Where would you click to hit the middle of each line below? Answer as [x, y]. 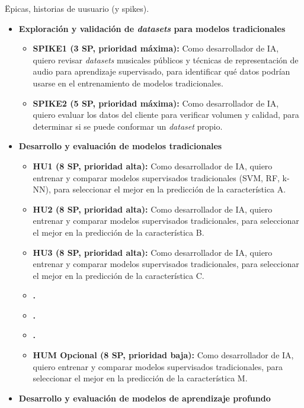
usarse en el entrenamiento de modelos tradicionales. [128, 83]
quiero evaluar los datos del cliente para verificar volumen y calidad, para [166, 115]
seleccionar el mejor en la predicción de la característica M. [140, 378]
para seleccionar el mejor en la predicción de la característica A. [170, 189]
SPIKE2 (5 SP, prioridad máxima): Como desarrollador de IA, [156, 103]
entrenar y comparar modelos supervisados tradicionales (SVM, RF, [156, 177]
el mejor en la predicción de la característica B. [119, 232]
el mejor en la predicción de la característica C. [119, 275]
